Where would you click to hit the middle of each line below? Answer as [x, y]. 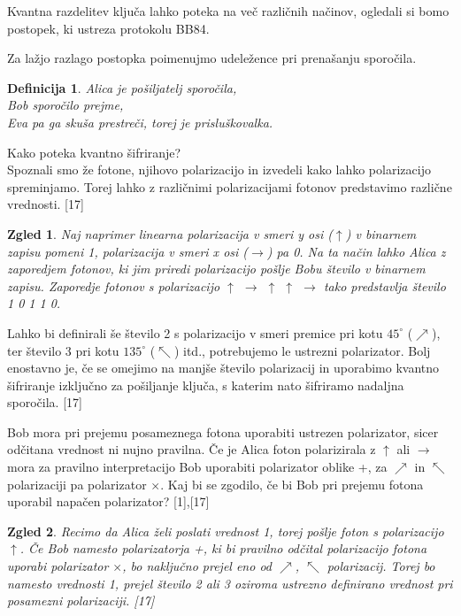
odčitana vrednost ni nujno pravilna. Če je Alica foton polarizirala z [192, 449]
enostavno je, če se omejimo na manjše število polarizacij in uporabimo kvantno [223, 368]
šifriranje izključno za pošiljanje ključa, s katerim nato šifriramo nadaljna [206, 385]
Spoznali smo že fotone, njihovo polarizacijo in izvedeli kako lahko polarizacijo [219, 169]
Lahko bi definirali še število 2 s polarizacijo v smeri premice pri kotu [195, 332]
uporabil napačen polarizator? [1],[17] [108, 501]
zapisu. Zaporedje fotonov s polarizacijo [114, 285]
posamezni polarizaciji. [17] [81, 601]
